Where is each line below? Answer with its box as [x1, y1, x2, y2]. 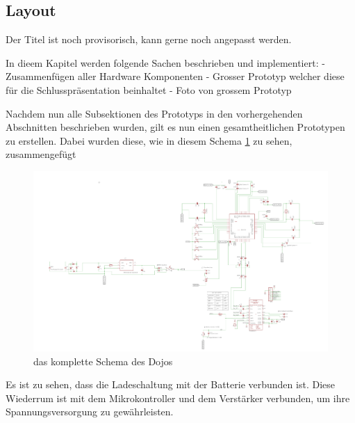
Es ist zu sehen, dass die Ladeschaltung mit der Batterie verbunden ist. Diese [6, 377, 335, 392]
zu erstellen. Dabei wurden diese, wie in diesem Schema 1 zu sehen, [6, 133, 292, 147]
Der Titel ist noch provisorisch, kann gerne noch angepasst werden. [6, 32, 292, 47]
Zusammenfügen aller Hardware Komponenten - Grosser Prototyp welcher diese [6, 69, 345, 83]
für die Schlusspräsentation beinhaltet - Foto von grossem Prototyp [6, 82, 292, 97]
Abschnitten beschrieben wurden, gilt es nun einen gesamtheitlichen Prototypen [6, 120, 345, 134]
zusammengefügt [6, 147, 76, 161]
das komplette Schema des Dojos [33, 353, 173, 368]
